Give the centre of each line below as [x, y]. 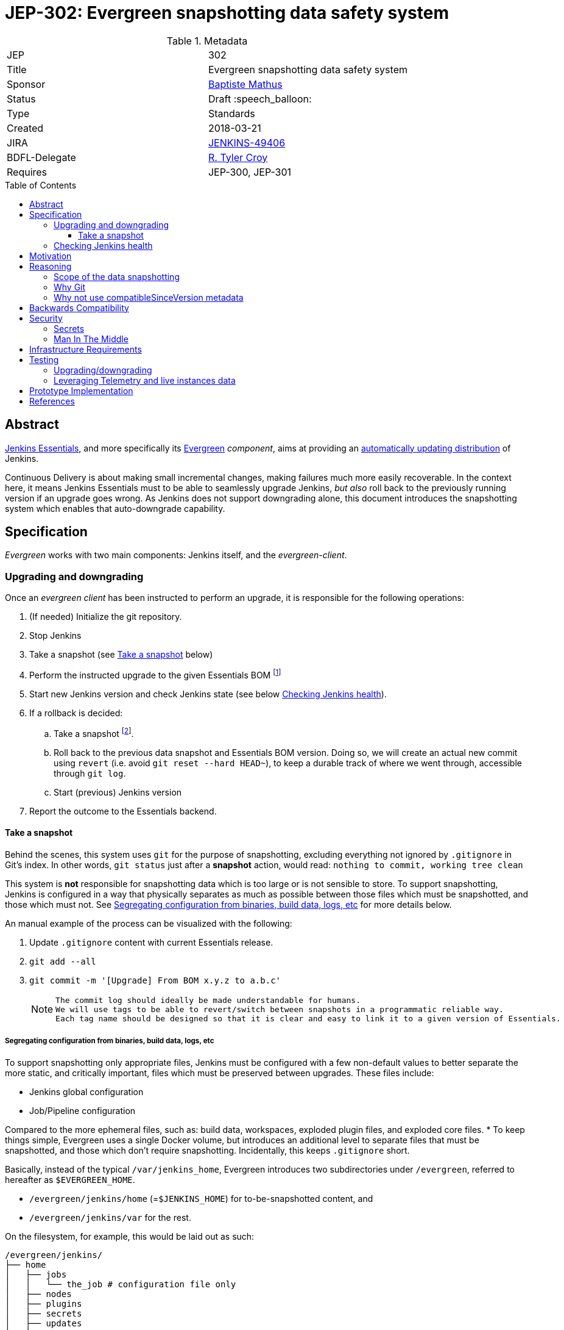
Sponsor [26, 84]
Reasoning [51, 266]
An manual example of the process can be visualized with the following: [149, 923]
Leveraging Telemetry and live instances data [145, 380]
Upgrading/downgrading [103, 370]
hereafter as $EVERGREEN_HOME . [70, 1179]
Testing [44, 359]
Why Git [70, 287]
